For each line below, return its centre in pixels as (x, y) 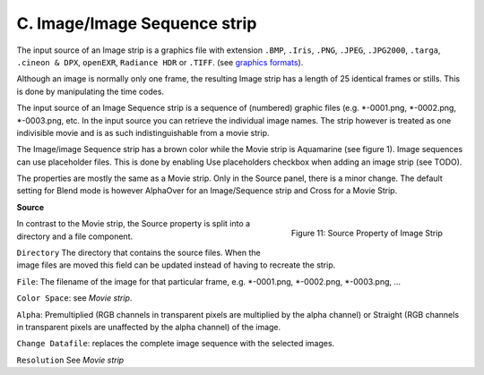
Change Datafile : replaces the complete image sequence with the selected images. (176, 344)
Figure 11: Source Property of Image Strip (367, 234)
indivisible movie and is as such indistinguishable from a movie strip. (143, 132)
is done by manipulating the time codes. (91, 91)
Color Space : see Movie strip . (74, 298)
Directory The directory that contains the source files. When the (139, 253)
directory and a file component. (75, 236)
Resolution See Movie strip (70, 360)
